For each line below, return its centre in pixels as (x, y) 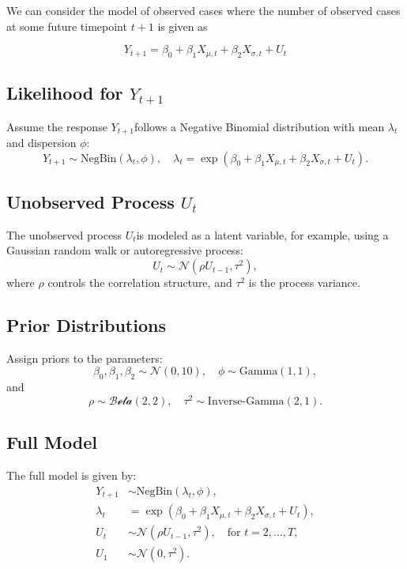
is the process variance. (304, 283)
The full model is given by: (72, 475)
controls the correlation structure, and (140, 283)
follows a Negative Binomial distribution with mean (259, 126)
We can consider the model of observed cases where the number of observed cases (203, 10)
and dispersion (41, 143)
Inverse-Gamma (246, 401)
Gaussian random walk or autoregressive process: (125, 250)
